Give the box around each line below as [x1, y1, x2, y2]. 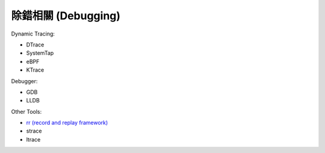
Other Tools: [11, 108, 42, 115]
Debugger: [11, 77, 38, 84]
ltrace [26, 136, 41, 143]
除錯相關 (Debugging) [11, 9, 120, 22]
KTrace [26, 66, 45, 73]
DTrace [26, 41, 45, 48]
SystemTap [26, 49, 54, 57]
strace [26, 127, 42, 135]
